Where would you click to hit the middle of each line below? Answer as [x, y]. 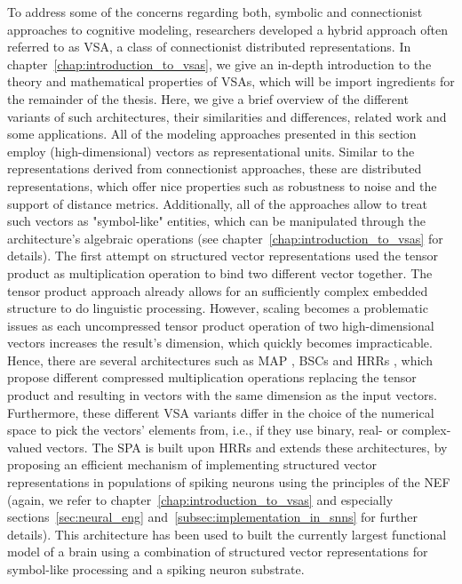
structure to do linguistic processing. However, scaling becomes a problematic [218, 308]
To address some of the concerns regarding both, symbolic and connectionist [215, 12]
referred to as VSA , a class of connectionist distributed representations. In [209, 47]
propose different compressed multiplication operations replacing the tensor [212, 377]
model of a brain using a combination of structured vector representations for [218, 552]
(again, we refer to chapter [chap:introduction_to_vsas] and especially [200, 499]
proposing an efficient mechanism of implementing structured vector [192, 464]
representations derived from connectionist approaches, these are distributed [215, 168]
